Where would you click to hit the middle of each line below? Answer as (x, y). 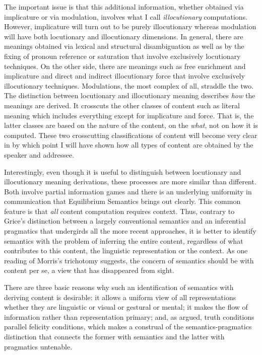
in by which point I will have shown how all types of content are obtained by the (129, 145)
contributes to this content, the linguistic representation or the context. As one (126, 251)
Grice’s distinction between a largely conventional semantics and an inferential (125, 221)
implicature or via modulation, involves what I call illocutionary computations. (126, 16)
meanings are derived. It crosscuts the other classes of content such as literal (122, 105)
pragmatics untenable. (38, 346)
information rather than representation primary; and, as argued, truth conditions (129, 316)
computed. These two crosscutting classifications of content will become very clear (131, 135)
